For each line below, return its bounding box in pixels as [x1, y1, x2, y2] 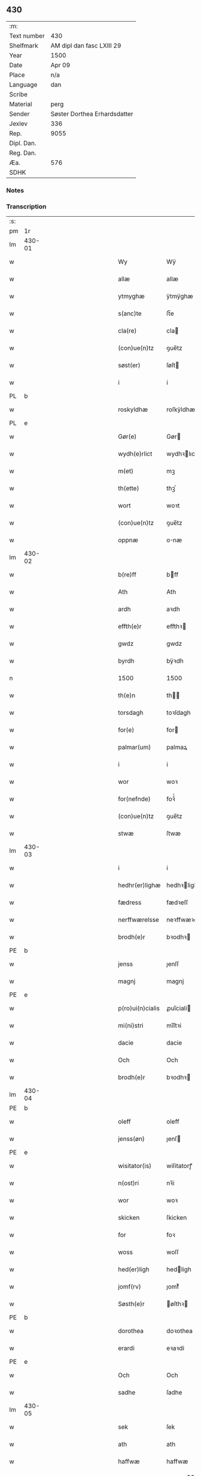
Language [9, 80, 38, 89]
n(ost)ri [117, 1179, 139, 1187]
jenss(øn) [117, 1134, 145, 1143]
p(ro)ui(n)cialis [117, 1004, 160, 1013]
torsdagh [117, 708, 144, 717]
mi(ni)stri [117, 1022, 144, 1030]
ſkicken [166, 1214, 187, 1222]
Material [9, 100, 32, 108]
